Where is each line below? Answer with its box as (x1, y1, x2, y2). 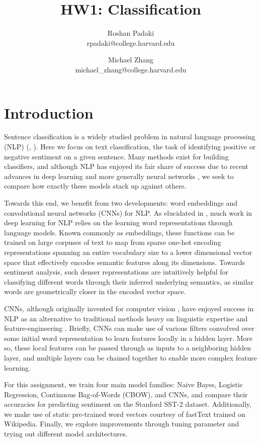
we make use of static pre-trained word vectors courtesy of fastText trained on (4, 408, 245, 419)
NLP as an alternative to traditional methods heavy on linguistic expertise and (4, 313, 248, 323)
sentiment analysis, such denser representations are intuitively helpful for (4, 267, 229, 277)
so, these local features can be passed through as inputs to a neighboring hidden (4, 342, 251, 353)
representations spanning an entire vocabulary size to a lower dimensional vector (4, 246, 252, 257)
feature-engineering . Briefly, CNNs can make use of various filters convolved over (4, 323, 254, 333)
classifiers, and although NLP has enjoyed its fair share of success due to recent (4, 161, 248, 171)
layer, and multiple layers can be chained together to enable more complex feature (4, 352, 257, 363)
